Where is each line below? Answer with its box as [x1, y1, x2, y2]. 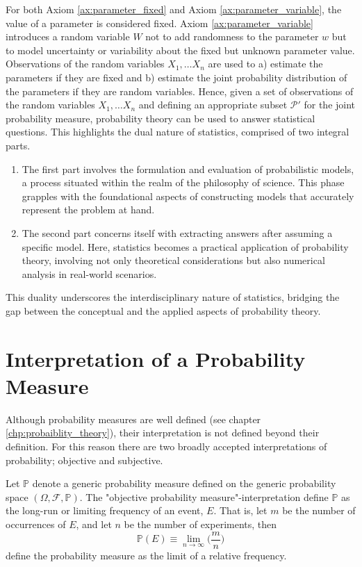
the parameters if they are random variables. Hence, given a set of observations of [6, 83, 354, 98]
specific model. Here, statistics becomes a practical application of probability [22, 239, 349, 254]
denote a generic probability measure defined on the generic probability [32, 476, 336, 491]
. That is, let [213, 503, 268, 518]
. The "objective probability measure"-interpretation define [79, 489, 329, 504]
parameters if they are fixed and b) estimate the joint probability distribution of [6, 69, 347, 84]
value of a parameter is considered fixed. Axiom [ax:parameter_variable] [6, 15, 313, 30]
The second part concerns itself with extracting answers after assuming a [22, 225, 333, 240]
